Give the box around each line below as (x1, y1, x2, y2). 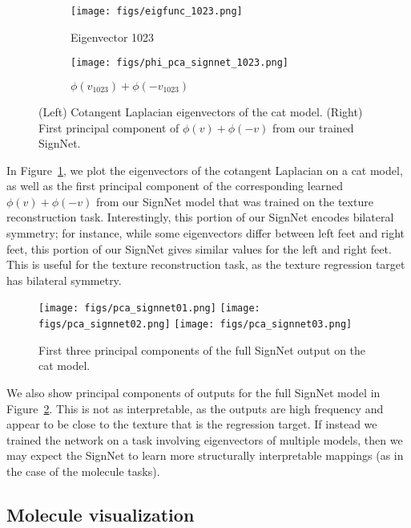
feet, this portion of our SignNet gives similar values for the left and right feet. (6, 240, 392, 257)
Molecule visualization (6, 502, 195, 526)
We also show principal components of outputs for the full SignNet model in (6, 384, 381, 400)
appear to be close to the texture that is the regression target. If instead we (6, 416, 377, 433)
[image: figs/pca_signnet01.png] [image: (38, 303, 260, 315)
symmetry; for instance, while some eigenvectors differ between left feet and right (6, 225, 405, 242)
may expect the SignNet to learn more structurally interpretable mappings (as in (6, 447, 404, 464)
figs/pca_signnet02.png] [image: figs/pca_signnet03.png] (38, 319, 353, 331)
